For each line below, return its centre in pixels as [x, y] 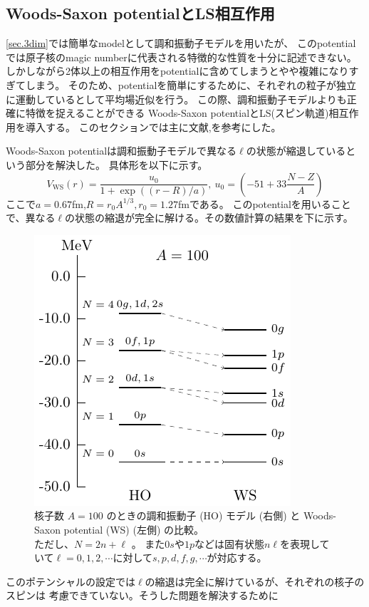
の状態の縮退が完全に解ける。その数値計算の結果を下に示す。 [209, 218]
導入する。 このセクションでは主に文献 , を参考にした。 [153, 126]
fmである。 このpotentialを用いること [264, 203]
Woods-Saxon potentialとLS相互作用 [140, 13]
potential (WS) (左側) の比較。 [134, 529]
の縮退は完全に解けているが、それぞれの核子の [255, 581]
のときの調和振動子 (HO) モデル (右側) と [203, 515]
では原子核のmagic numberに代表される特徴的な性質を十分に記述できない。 [181, 57]
